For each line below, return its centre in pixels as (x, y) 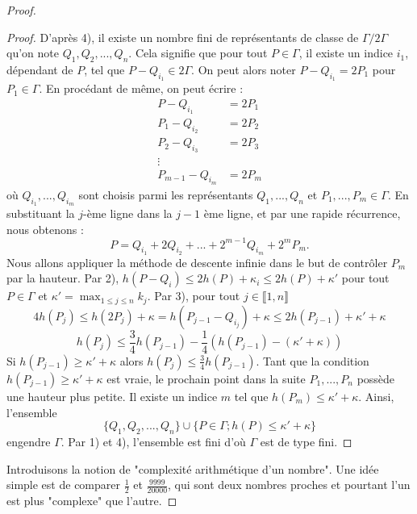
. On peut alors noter (244, 69)
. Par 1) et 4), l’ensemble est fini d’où (153, 441)
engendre (29, 441)
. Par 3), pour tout (194, 296)
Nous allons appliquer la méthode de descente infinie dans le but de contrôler (197, 262)
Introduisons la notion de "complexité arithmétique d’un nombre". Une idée (193, 468)
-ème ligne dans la (128, 213)
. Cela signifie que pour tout (198, 53)
